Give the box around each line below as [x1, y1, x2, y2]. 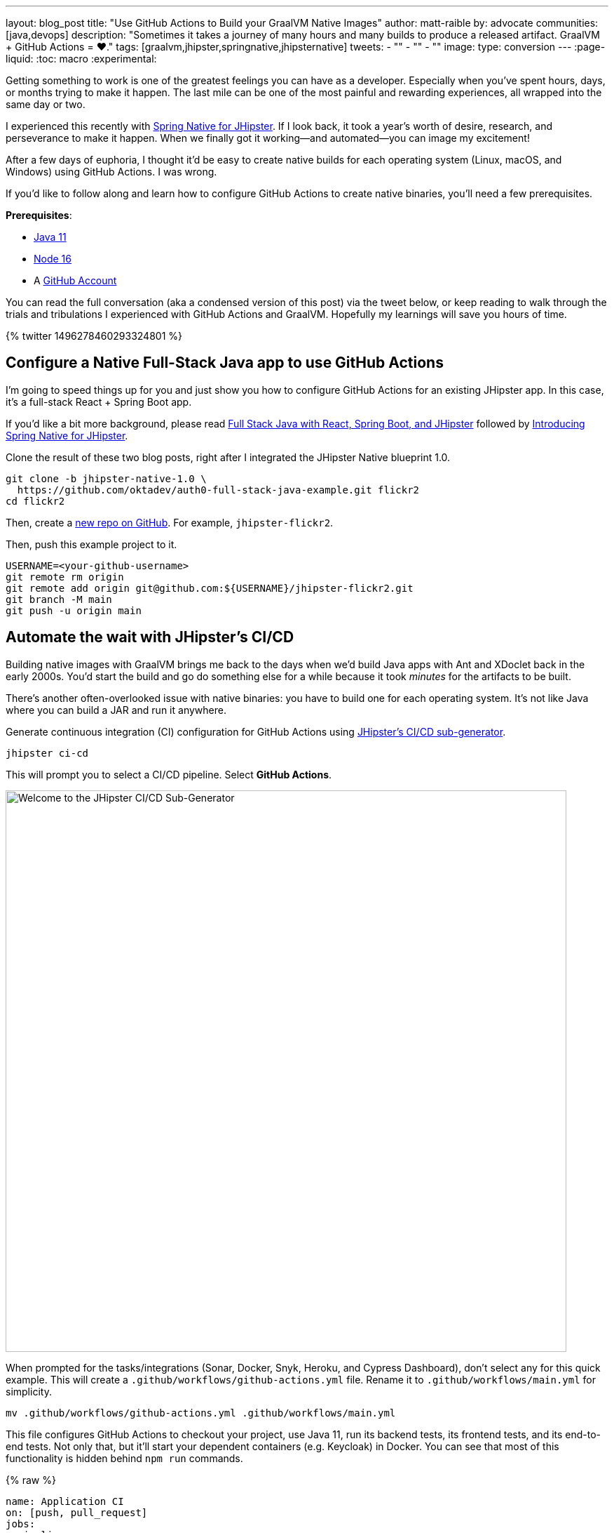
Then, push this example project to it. [6, 538, 177, 550]
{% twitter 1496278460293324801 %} [6, 330, 182, 342]
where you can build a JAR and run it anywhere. [6, 703, 226, 716]
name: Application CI [6, 1495, 124, 1507]
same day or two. [6, 98, 86, 110]
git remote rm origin [6, 571, 124, 583]
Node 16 [34, 253, 71, 265]
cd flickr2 [6, 495, 65, 507]
